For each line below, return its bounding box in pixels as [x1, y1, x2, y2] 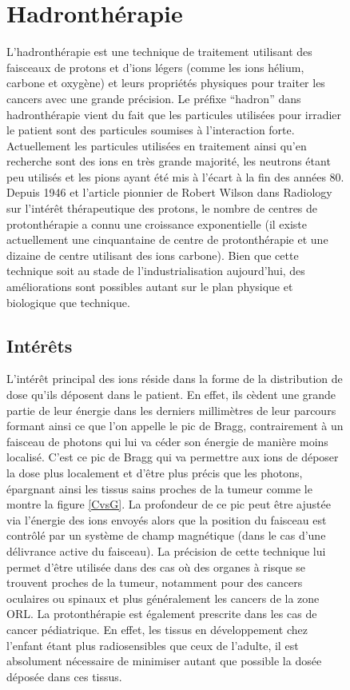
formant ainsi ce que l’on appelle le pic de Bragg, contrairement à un [6, 417, 344, 434]
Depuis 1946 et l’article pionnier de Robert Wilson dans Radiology [6, 184, 332, 201]
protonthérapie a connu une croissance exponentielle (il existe [6, 215, 308, 232]
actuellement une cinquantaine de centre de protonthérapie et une [6, 231, 328, 248]
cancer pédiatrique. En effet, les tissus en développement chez [6, 620, 308, 637]
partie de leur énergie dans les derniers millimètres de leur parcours [6, 401, 336, 418]
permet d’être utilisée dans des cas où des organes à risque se [6, 558, 306, 575]
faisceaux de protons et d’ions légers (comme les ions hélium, [6, 58, 304, 75]
